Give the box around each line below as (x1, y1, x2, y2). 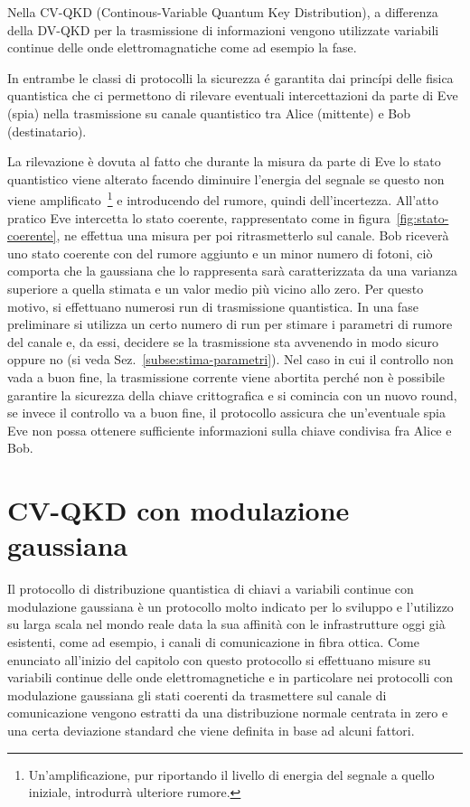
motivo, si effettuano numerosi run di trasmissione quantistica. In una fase (7, 296, 418, 315)
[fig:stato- (396, 208, 449, 227)
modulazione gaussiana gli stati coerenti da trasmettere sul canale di (7, 685, 387, 704)
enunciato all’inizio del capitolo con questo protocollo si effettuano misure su (7, 650, 431, 669)
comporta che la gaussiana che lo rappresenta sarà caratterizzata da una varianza (7, 261, 457, 280)
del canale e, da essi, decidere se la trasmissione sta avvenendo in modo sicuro (7, 332, 439, 351)
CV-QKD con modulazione (7, 492, 350, 529)
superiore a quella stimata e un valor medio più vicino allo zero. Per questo (7, 278, 424, 297)
